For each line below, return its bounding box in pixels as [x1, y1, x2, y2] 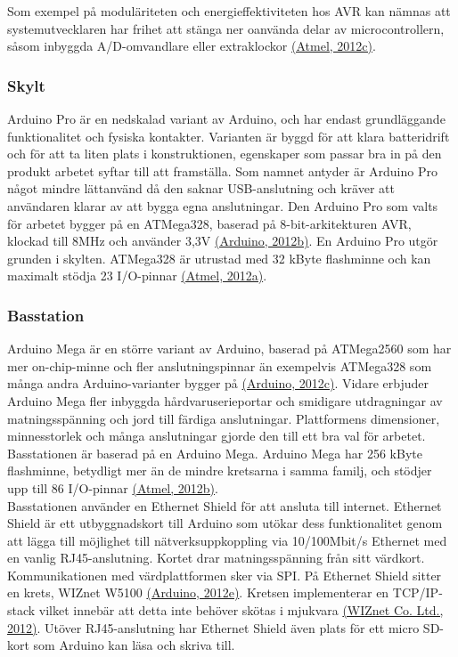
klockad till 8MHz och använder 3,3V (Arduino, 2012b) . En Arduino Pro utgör [7, 231, 438, 250]
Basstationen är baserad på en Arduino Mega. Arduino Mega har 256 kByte [7, 443, 422, 462]
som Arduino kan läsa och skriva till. [33, 636, 235, 654]
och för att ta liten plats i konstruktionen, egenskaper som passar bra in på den [7, 144, 442, 163]
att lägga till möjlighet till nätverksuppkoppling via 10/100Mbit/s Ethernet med [7, 531, 447, 549]
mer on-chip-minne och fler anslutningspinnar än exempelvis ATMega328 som [7, 356, 432, 375]
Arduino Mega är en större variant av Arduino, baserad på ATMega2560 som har [7, 339, 452, 358]
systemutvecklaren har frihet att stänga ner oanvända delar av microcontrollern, [7, 19, 445, 37]
